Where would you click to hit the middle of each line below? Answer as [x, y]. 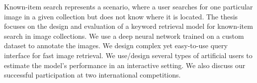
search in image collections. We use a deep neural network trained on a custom [124, 36]
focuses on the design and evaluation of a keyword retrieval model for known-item [128, 26]
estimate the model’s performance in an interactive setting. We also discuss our [125, 65]
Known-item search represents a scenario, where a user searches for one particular [128, 6]
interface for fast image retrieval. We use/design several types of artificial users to [128, 55]
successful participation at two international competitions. [92, 75]
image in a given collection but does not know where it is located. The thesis [121, 16]
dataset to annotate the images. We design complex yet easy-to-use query [116, 45]
